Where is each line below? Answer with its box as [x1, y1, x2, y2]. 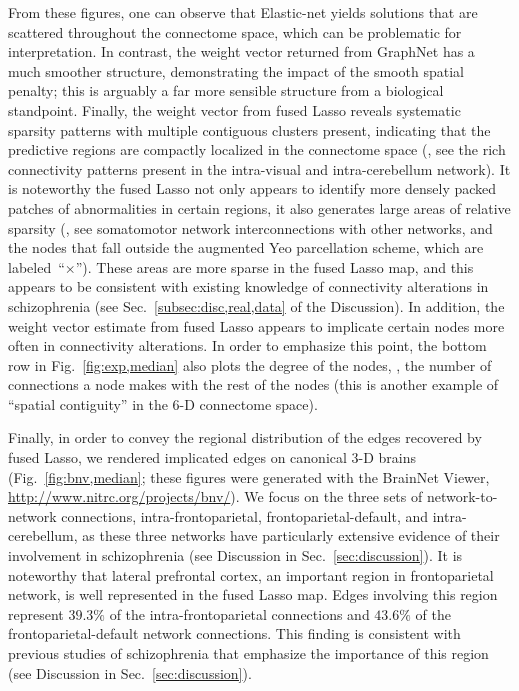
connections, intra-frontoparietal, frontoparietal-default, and [61, 505, 428, 526]
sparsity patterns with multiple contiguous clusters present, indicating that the [8, 119, 491, 140]
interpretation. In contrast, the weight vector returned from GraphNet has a [8, 41, 475, 62]
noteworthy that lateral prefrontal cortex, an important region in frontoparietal [8, 564, 494, 585]
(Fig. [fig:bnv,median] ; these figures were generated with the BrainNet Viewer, [8, 466, 490, 487]
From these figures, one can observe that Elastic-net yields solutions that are [8, 2, 478, 22]
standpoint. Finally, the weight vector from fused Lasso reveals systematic [8, 99, 461, 120]
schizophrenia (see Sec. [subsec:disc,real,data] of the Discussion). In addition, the [8, 295, 505, 316]
